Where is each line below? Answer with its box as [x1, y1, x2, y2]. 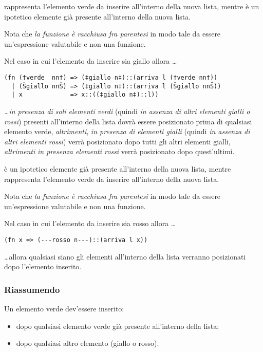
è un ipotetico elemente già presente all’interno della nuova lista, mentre [4, 163, 231, 174]
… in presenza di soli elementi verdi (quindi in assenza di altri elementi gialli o [4, 105, 250, 116]
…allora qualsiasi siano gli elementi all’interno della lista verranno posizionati [4, 251, 246, 262]
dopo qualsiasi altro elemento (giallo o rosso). [16, 338, 159, 348]
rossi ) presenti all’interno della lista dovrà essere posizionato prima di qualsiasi [4, 116, 252, 126]
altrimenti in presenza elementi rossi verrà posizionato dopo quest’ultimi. [4, 146, 235, 157]
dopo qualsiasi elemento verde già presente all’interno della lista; [16, 320, 219, 331]
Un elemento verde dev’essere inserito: [4, 303, 124, 313]
